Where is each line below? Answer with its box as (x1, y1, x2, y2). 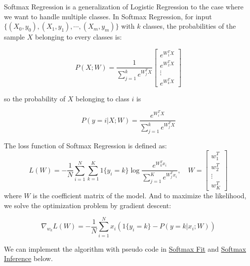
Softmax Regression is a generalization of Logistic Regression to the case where (4, 1, 244, 11)
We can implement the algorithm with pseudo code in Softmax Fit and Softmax (4, 243, 246, 254)
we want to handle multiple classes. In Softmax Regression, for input (4, 11, 212, 21)
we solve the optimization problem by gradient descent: (4, 200, 171, 210)
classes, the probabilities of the (143, 21, 236, 31)
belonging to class (76, 93, 129, 103)
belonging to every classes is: (35, 32, 122, 42)
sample (4, 32, 25, 42)
